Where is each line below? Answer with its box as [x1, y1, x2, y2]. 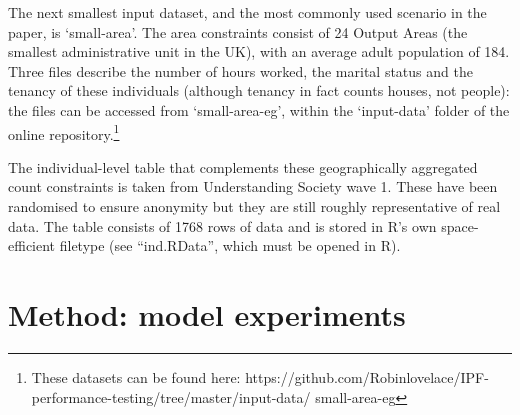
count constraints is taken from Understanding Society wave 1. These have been [8, 176, 498, 197]
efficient [8, 235, 56, 256]
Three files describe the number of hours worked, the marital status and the [8, 60, 473, 81]
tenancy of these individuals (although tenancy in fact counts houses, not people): [8, 80, 510, 101]
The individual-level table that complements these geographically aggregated [8, 156, 478, 177]
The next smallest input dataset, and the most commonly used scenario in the [8, 2, 487, 22]
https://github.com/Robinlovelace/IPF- [245, 366, 489, 387]
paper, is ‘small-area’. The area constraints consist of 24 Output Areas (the [8, 21, 468, 42]
